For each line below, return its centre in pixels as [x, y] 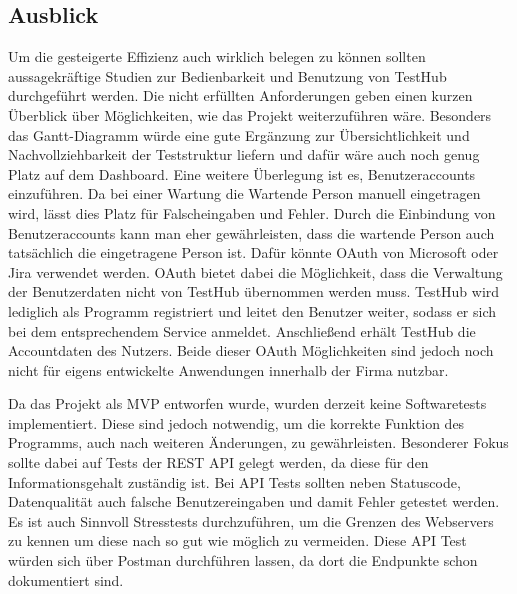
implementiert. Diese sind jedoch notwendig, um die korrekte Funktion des [236, 422]
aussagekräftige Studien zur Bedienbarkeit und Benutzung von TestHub [227, 75]
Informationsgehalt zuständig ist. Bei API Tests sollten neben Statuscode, [234, 481]
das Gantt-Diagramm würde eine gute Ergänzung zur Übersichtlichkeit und [239, 134]
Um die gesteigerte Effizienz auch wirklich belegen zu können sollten [217, 56]
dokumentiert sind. [66, 579]
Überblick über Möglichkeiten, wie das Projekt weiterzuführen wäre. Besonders [250, 114]
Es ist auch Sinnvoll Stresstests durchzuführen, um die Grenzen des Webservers [251, 520]
